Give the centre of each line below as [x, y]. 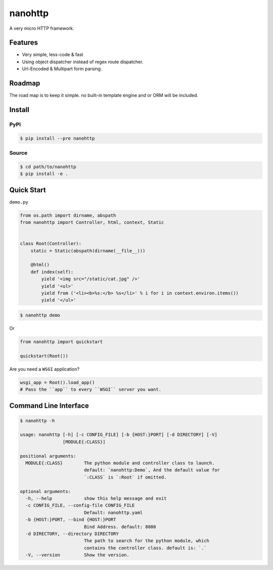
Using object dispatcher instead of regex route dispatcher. [83, 62]
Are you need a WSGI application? [44, 369]
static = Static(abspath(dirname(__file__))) [88, 251]
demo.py [19, 202]
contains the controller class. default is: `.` [145, 548]
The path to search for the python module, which [147, 541]
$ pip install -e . [44, 174]
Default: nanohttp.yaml [113, 512]
